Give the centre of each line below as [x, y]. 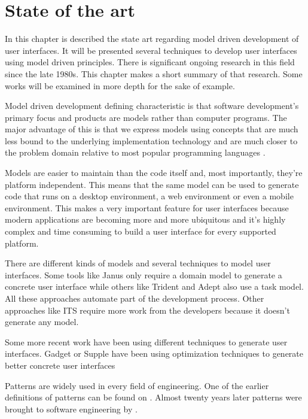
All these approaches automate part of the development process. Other [135, 298]
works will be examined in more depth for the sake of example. [120, 85]
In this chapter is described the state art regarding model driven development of [152, 39]
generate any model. [42, 322]
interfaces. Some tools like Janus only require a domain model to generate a [144, 274]
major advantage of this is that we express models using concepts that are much [152, 129]
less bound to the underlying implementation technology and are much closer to [151, 140]
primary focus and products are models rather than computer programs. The [146, 117]
